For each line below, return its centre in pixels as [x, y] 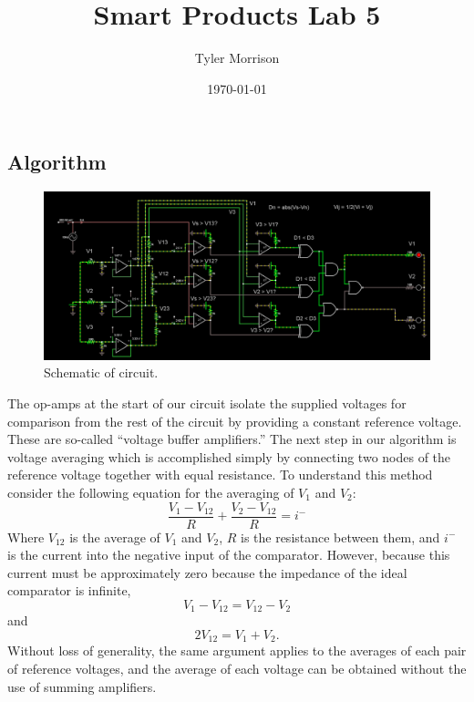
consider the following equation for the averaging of [151, 492]
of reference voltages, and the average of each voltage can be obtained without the [237, 669]
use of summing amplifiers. [82, 686]
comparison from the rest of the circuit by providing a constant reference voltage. [235, 421]
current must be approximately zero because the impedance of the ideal [207, 572]
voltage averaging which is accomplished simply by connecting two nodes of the [229, 456]
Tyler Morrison [237, 58]
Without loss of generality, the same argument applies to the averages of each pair [237, 650]
